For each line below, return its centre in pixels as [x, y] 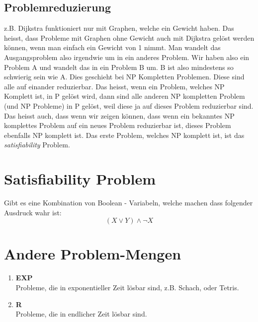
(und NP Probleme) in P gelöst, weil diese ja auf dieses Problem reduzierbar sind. [129, 105]
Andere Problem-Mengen [93, 254]
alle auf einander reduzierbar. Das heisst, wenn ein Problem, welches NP [114, 86]
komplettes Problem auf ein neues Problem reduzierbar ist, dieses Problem [118, 125]
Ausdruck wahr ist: [33, 212]
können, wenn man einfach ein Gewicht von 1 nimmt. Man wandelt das [112, 47]
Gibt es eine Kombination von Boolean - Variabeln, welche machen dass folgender [129, 203]
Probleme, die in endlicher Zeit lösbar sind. [81, 314]
